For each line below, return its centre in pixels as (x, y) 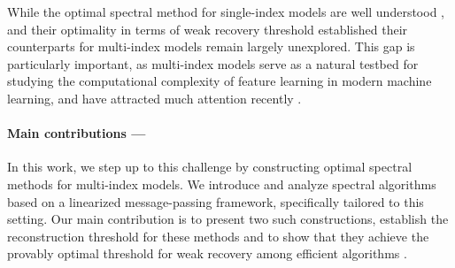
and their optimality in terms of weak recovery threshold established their (208, 29)
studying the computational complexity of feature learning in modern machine (220, 81)
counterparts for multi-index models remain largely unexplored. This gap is (211, 46)
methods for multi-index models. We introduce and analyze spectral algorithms (222, 184)
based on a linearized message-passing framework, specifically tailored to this (216, 201)
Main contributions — (77, 133)
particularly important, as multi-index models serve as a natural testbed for (213, 63)
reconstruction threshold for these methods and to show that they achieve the (218, 236)
